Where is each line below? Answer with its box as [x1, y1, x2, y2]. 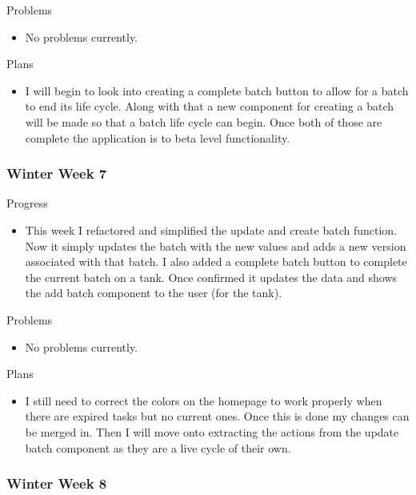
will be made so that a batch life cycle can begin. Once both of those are [25, 113, 382, 130]
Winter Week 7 [6, 163, 107, 183]
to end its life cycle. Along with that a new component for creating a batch [25, 98, 394, 115]
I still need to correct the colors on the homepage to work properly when [25, 392, 382, 408]
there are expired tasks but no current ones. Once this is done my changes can [25, 408, 410, 425]
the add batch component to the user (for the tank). [25, 284, 282, 301]
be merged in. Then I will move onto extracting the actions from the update [25, 423, 399, 440]
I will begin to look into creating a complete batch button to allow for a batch [25, 82, 409, 99]
